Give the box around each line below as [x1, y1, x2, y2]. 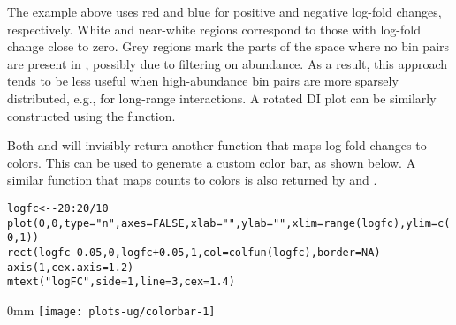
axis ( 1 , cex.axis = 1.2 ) [7, 261, 134, 274]
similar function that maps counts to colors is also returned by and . [7, 170, 377, 189]
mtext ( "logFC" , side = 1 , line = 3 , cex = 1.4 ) [7, 276, 235, 289]
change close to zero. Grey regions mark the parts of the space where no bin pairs [7, 37, 450, 56]
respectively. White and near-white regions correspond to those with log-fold [7, 19, 421, 38]
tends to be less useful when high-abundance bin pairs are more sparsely [7, 72, 399, 90]
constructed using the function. [7, 106, 176, 125]
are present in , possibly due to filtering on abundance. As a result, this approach [7, 54, 448, 72]
